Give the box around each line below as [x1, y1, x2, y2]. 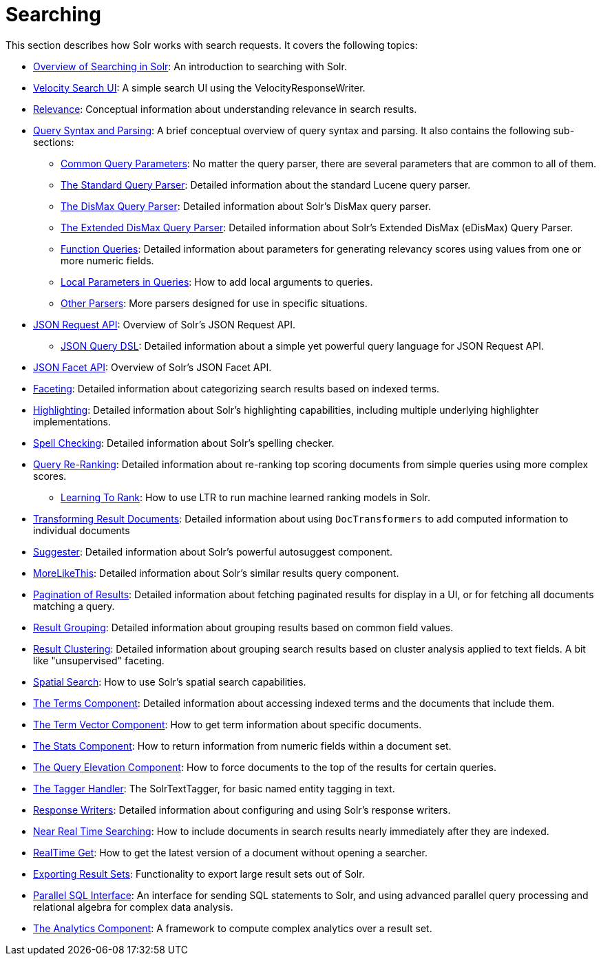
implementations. [33, 415, 112, 427]
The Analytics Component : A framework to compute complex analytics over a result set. [33, 922, 432, 934]
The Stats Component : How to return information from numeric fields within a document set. [33, 739, 452, 752]
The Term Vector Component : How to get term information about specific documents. [33, 718, 422, 730]
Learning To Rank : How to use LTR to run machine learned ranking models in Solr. [61, 491, 430, 503]
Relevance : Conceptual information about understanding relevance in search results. [33, 103, 417, 115]
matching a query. [33, 600, 115, 612]
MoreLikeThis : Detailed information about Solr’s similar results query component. [33, 567, 399, 579]
